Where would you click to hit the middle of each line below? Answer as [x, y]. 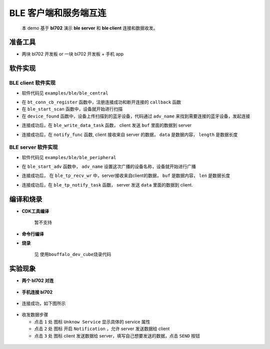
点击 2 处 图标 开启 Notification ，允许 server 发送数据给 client [102, 329]
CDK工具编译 [35, 211]
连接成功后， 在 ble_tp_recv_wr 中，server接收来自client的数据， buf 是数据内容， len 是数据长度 [126, 175]
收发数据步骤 [35, 314]
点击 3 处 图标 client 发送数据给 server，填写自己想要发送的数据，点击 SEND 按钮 [117, 335]
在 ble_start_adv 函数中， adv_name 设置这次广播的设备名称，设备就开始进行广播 [109, 166]
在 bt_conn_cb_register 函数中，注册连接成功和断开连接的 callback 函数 [101, 102]
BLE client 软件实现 [32, 83]
